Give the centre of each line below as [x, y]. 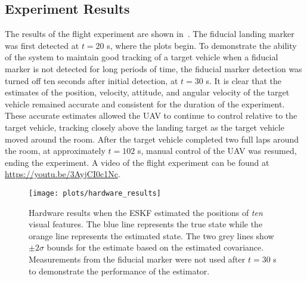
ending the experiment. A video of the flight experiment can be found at [137, 162]
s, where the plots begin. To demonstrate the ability [202, 45]
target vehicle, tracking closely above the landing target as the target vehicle [145, 127]
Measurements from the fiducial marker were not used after [137, 259]
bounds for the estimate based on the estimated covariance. [155, 247]
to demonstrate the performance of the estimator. [119, 271]
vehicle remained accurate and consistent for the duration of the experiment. [145, 104]
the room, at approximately [55, 151]
